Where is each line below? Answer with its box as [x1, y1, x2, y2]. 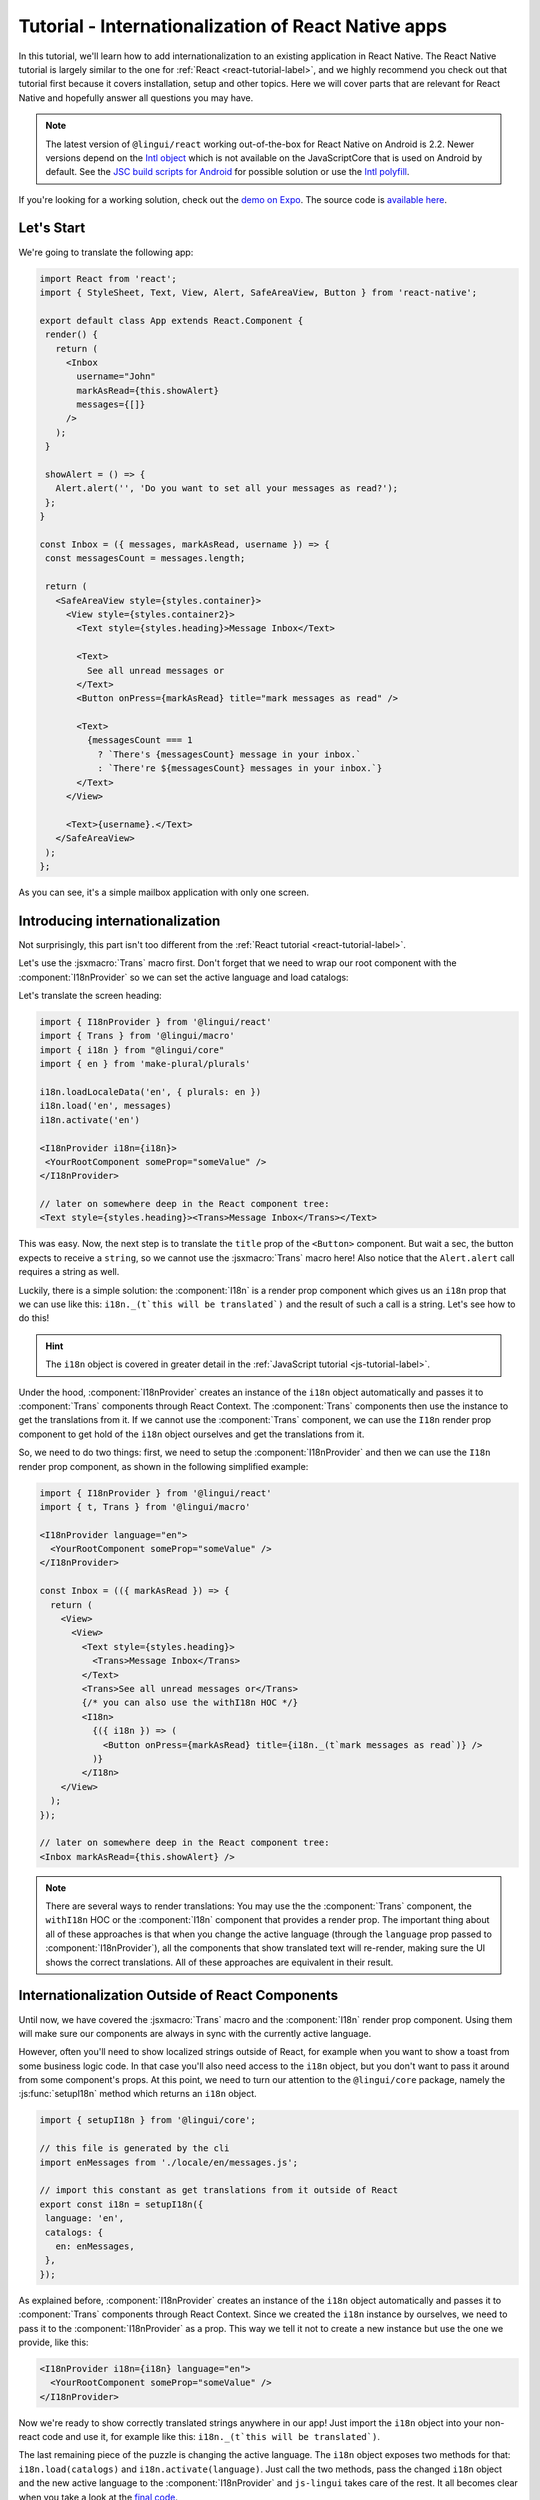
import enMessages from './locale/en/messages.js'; [39, 2156, 299, 2168]
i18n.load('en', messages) [39, 1100, 172, 1112]
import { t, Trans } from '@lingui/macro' [39, 1501, 251, 1512]
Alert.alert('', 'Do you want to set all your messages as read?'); [55, 483, 399, 494]
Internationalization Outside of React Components [18, 1987, 339, 2004]
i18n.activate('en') [39, 1114, 140, 1125]
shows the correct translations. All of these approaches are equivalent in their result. [45, 1956, 394, 1968]
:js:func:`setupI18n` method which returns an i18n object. [18, 2088, 257, 2100]
